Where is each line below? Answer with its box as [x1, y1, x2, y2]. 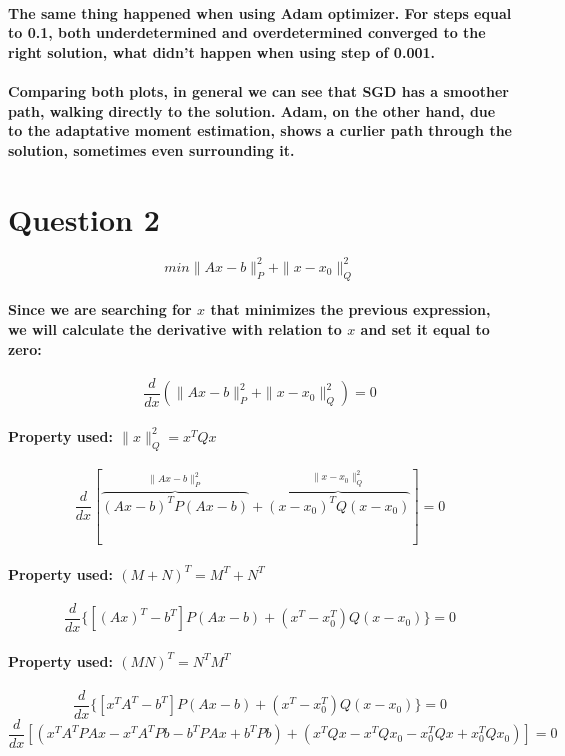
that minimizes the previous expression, [210, 299, 491, 320]
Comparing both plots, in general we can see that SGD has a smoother [8, 80, 509, 101]
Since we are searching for [8, 299, 192, 320]
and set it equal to [360, 318, 490, 339]
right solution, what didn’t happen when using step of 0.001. [8, 41, 435, 62]
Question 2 [8, 198, 160, 239]
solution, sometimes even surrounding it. [8, 139, 295, 160]
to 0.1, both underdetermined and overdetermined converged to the [8, 22, 486, 43]
